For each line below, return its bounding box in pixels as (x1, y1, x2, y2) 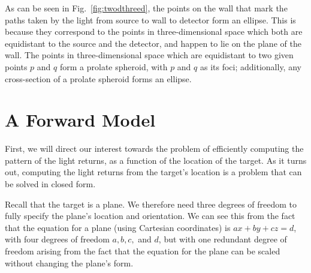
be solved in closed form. (5, 178, 96, 190)
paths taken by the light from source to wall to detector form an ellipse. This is (5, 13, 296, 26)
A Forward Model (5, 107, 156, 132)
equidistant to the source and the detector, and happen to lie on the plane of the (5, 37, 301, 49)
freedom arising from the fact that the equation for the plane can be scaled (5, 245, 280, 257)
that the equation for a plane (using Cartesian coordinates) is (5, 221, 231, 233)
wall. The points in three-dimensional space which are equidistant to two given (5, 49, 294, 61)
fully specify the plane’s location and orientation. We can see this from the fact (5, 209, 295, 222)
